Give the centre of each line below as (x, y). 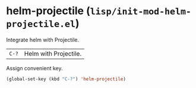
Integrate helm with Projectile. (43, 40)
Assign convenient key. (34, 68)
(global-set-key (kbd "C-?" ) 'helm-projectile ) (66, 79)
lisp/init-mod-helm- (141, 12)
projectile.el (41, 25)
